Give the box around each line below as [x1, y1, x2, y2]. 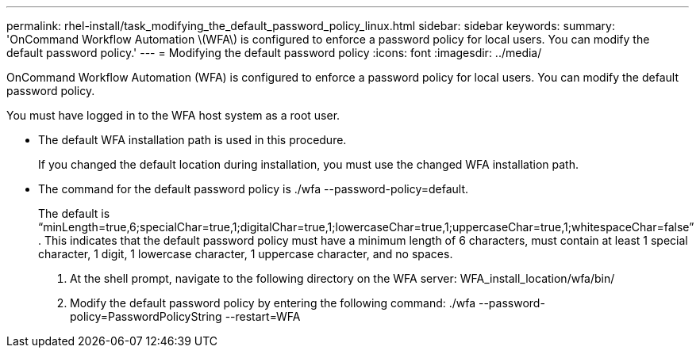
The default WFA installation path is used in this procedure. [38, 133, 347, 147]
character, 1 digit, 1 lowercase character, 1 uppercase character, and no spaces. [38, 247, 453, 261]
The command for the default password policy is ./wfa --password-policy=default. [38, 182, 469, 196]
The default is [38, 207, 110, 220]
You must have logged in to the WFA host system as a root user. [6, 108, 340, 122]
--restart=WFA [225, 310, 301, 323]
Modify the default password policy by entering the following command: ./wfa [70, 296, 476, 310]
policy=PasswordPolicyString [70, 310, 222, 323]
